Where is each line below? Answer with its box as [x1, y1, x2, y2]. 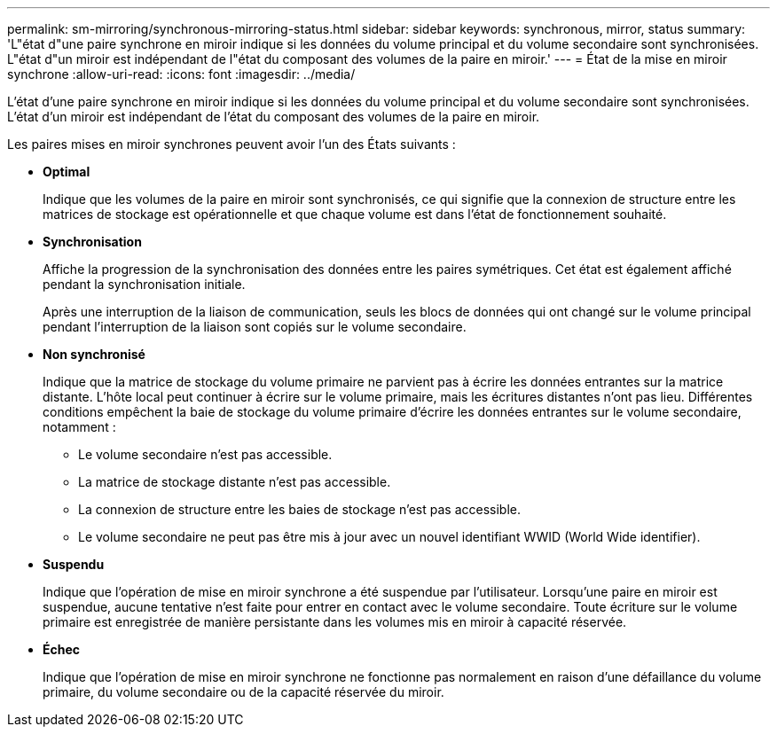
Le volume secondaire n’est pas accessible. [78, 447, 333, 462]
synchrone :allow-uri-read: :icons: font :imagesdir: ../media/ [7, 66, 356, 82]
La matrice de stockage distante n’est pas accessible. [78, 474, 391, 489]
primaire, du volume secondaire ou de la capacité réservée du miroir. [43, 684, 444, 699]
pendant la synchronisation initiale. [43, 277, 246, 292]
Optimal [43, 164, 90, 179]
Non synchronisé [43, 347, 145, 362]
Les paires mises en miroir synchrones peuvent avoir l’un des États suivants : [7, 137, 456, 152]
